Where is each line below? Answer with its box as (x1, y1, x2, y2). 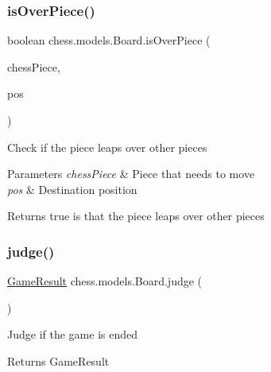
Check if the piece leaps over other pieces (7, 138, 207, 155)
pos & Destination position (7, 180, 137, 197)
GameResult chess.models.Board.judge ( (7, 273, 203, 289)
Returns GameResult (7, 352, 110, 369)
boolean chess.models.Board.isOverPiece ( (7, 32, 211, 48)
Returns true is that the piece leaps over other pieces (7, 207, 265, 224)
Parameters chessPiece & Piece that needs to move (7, 165, 255, 182)
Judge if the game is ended (7, 326, 137, 343)
